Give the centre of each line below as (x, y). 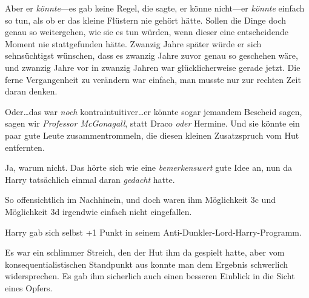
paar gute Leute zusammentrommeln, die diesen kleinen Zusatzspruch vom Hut (152, 135)
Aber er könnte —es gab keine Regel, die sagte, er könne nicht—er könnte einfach (155, 8)
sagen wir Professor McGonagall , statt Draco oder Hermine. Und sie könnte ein (152, 123)
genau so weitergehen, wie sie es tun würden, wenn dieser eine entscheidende (147, 32)
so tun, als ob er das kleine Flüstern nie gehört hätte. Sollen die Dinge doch (145, 20)
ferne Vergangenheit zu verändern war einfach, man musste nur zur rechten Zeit (153, 79)
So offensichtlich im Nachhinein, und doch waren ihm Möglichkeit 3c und (140, 200)
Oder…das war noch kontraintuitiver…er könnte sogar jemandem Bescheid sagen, (154, 111)
